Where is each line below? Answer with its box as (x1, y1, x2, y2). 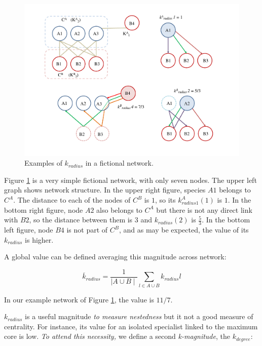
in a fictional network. (85, 158, 154, 168)
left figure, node (4, 224, 53, 235)
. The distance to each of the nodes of (13, 195, 131, 205)
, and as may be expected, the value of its (119, 224, 249, 235)
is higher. (25, 234, 54, 245)
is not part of (66, 224, 108, 235)
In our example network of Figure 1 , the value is (4, 294, 154, 304)
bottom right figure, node (4, 204, 83, 215)
